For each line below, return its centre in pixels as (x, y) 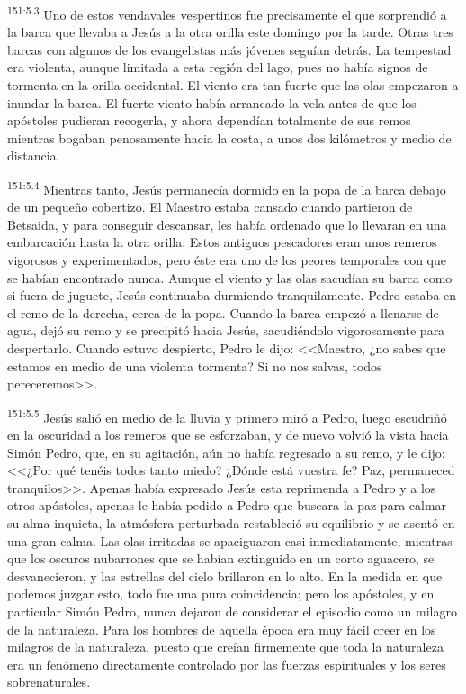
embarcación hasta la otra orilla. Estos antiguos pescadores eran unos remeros (222, 242)
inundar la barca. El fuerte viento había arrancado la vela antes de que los (212, 102)
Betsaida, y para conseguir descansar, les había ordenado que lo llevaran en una (227, 224)
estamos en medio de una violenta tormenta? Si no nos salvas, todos (195, 365)
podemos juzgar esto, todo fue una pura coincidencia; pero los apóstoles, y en (221, 594)
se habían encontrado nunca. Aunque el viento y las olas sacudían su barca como (230, 277)
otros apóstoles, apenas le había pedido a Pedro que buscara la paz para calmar (227, 505)
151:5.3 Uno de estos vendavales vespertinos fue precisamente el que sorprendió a (227, 13)
